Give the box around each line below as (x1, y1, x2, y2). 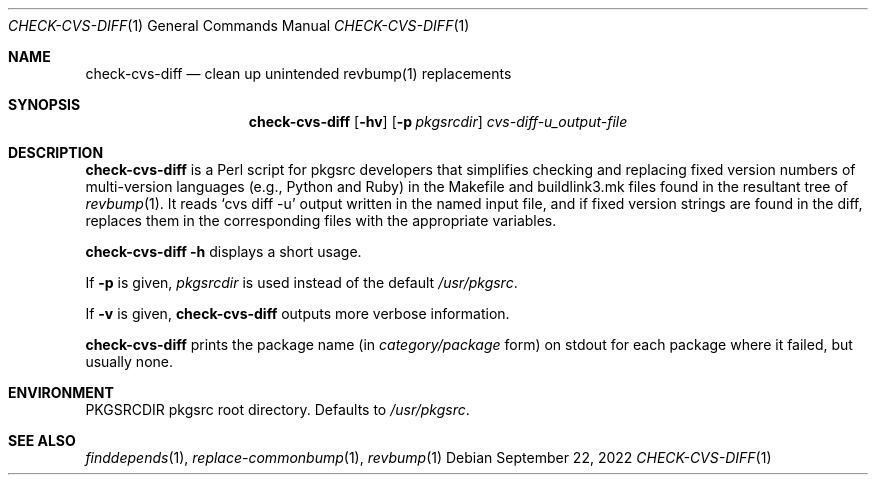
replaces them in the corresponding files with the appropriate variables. (85, 212, 557, 229)
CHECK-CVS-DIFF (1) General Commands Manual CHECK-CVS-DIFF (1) (8, 17, 470, 34)
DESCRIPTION (8, 144, 104, 161)
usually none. (85, 353, 173, 370)
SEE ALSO (8, 432, 76, 449)
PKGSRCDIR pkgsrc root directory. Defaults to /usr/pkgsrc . (85, 401, 470, 418)
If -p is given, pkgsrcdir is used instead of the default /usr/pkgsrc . (85, 274, 518, 291)
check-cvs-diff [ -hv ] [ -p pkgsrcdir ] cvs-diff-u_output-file (248, 113, 628, 130)
